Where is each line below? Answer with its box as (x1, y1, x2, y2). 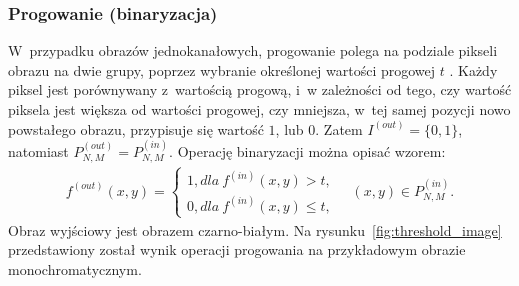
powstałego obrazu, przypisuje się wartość (8, 118, 264, 139)
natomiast (8, 141, 69, 161)
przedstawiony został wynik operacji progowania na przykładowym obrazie (8, 239, 466, 260)
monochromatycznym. (8, 259, 142, 280)
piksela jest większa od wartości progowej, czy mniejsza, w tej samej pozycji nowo (8, 99, 511, 119)
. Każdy (449, 59, 498, 80)
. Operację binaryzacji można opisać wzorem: (169, 141, 446, 161)
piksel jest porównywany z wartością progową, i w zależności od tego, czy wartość (8, 79, 512, 100)
